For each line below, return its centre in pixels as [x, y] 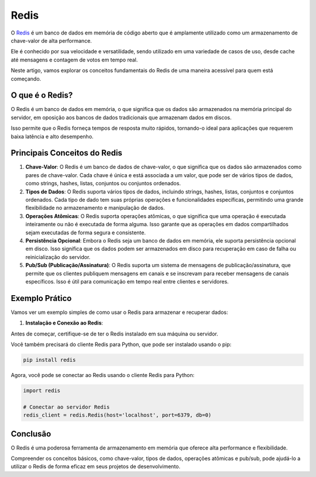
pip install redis [49, 360]
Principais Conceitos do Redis [67, 153]
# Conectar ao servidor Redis [66, 407]
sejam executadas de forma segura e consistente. [86, 232]
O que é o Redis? [42, 96]
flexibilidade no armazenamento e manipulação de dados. [95, 208]
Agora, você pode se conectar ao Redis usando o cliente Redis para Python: [103, 375]
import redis [42, 390]
